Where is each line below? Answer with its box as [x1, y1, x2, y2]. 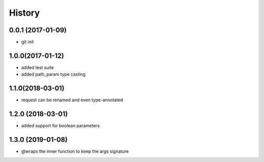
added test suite [21, 64, 54, 70]
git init [21, 39, 34, 45]
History [9, 7, 40, 18]
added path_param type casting [21, 71, 86, 77]
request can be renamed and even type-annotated [21, 97, 123, 103]
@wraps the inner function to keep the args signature [21, 148, 129, 154]
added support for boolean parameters [21, 123, 100, 129]
